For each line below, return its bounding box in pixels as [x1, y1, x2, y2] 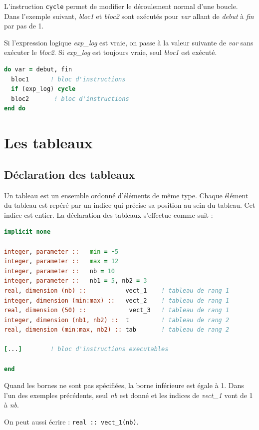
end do [4, 105, 25, 112]
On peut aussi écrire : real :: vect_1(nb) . [4, 417, 139, 427]
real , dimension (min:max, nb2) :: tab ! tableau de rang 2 [4, 326, 230, 334]
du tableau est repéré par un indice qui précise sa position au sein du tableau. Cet [4, 200, 256, 210]
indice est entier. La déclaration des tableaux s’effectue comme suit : [4, 209, 213, 220]
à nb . [4, 400, 19, 410]
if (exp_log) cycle [11, 85, 76, 93]
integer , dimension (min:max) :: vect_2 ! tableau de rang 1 [4, 297, 230, 304]
